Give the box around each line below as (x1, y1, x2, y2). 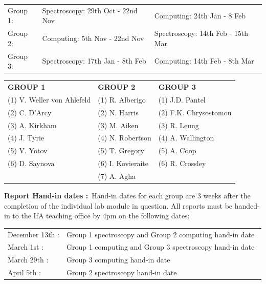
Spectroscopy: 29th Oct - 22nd (42, 5, 138, 15)
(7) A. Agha (98, 170, 136, 181)
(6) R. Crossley (158, 158, 206, 169)
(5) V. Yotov (8, 145, 48, 156)
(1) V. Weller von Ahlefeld (8, 94, 91, 105)
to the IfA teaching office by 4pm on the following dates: (12, 210, 190, 221)
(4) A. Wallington (158, 132, 214, 143)
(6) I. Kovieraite (98, 158, 149, 169)
